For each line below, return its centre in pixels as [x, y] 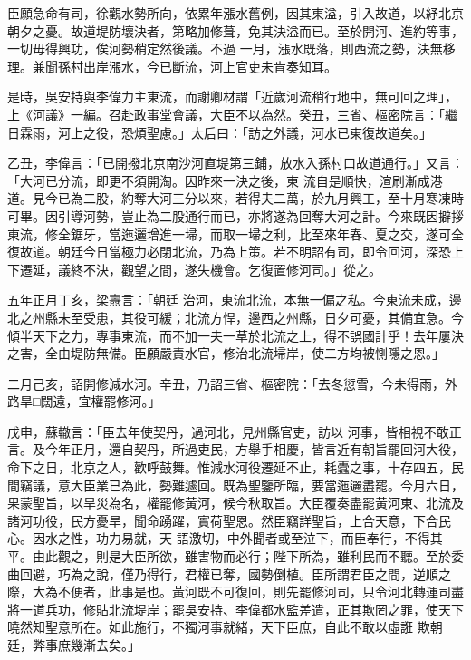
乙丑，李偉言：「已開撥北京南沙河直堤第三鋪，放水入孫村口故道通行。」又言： [235, 163]
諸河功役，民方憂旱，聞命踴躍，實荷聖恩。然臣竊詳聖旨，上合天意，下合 [223, 520]
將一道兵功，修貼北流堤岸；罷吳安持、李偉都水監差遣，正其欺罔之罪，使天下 [235, 609]
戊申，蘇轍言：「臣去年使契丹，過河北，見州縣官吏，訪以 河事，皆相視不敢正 [235, 431]
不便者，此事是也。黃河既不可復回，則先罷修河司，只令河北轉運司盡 [260, 592]
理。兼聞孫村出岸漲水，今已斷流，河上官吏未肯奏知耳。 [172, 66]
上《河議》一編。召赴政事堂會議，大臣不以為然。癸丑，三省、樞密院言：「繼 [232, 114]
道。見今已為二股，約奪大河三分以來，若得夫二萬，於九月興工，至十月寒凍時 [235, 198]
